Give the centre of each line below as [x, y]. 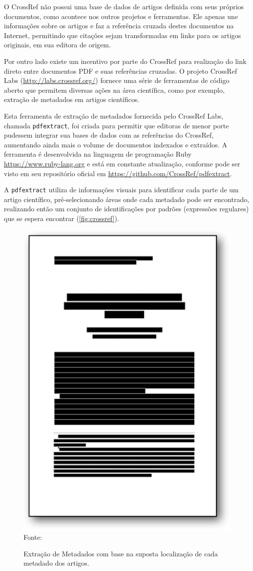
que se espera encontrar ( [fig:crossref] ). [62, 218]
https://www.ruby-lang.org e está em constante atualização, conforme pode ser [122, 163]
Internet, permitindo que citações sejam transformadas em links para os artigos [123, 35]
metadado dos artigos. [56, 563]
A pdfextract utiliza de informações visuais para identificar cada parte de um [121, 190]
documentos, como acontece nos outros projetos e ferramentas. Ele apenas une [121, 16]
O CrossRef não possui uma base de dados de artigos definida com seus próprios [124, 6]
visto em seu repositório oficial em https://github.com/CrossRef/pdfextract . [118, 173]
